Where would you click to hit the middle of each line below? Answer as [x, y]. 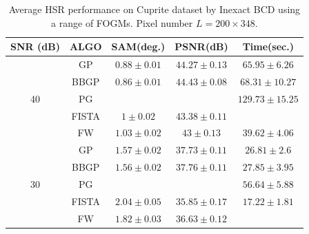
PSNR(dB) [201, 46]
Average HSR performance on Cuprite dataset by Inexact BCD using [154, 9]
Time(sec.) [268, 46]
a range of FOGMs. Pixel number [122, 22]
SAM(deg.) [138, 46]
